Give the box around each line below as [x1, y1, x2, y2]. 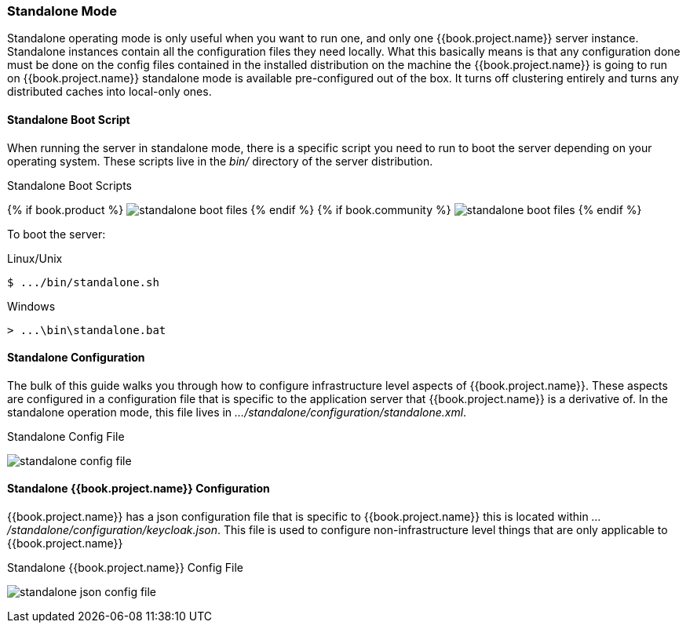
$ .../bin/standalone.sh [7, 275, 159, 289]
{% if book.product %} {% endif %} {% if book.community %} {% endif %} [7, 202, 642, 216]
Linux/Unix [7, 251, 63, 265]
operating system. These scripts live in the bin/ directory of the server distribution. [7, 154, 433, 168]
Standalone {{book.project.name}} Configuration [7, 482, 270, 496]
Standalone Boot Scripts [7, 178, 133, 192]
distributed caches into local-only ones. [7, 85, 212, 99]
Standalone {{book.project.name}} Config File [7, 561, 244, 575]
